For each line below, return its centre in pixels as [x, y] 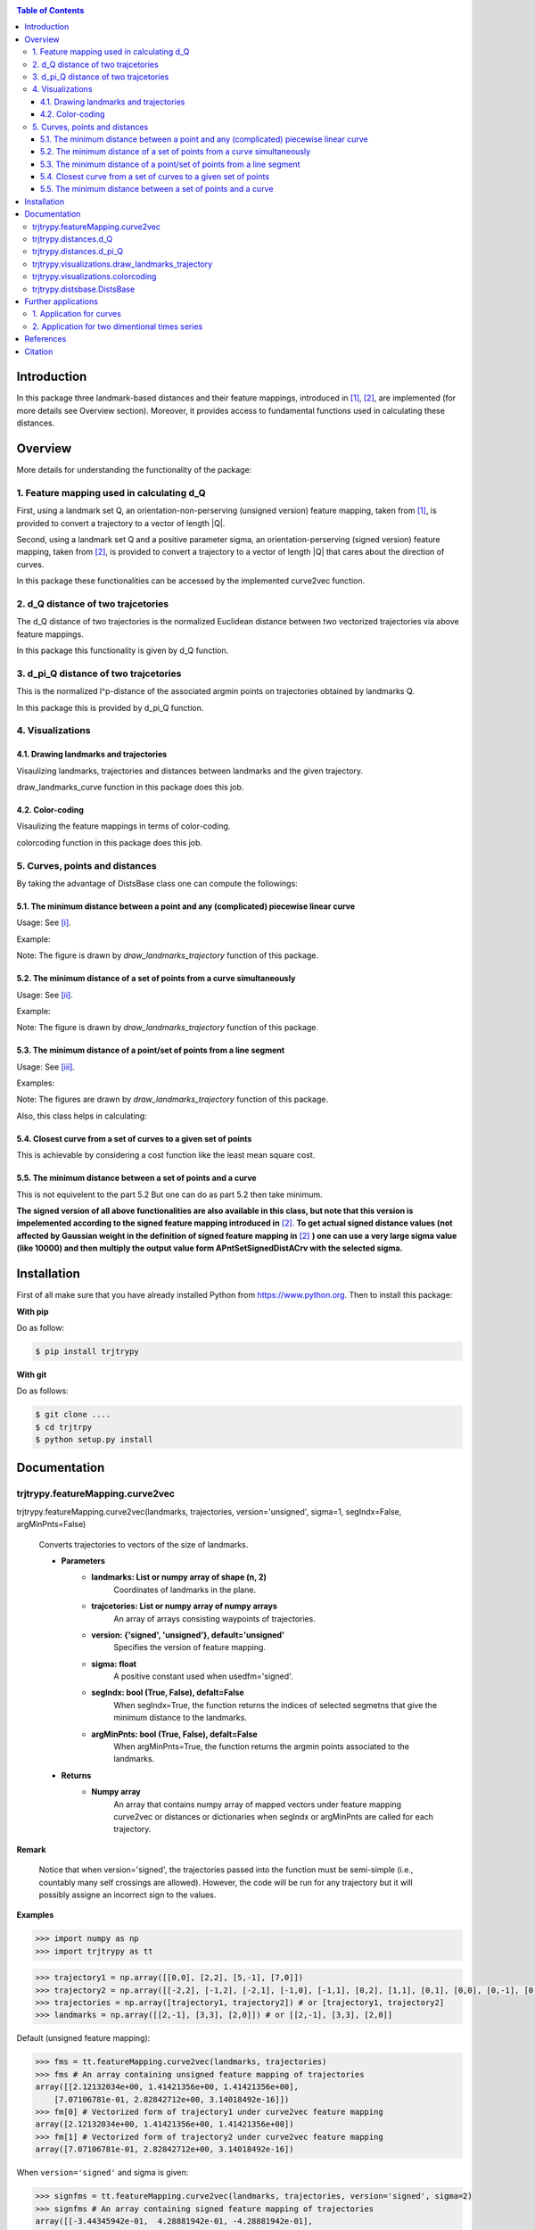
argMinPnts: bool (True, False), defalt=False [174, 1734]
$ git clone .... [73, 1415]
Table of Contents [50, 10]
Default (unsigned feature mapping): [83, 2038]
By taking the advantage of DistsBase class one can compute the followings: [157, 883]
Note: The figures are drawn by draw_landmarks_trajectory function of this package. [173, 1099]
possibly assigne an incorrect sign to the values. [128, 1895]
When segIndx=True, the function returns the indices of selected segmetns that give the [275, 1705]
